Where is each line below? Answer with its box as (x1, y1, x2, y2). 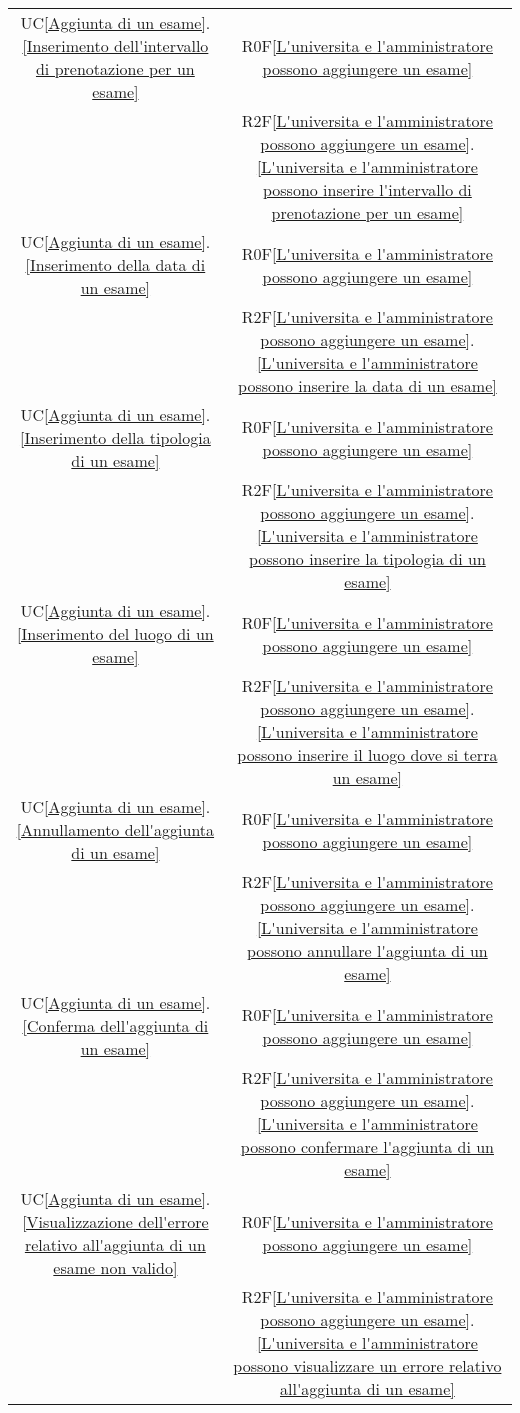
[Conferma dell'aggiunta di (22, 1014, 209, 1037)
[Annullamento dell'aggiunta (16, 818, 215, 841)
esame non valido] (53, 1256, 178, 1279)
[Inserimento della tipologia (19, 426, 211, 449)
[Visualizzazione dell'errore (22, 1210, 209, 1233)
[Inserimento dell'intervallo (22, 34, 209, 57)
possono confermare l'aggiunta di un (240, 1135, 494, 1158)
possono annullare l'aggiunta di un (247, 939, 488, 962)
